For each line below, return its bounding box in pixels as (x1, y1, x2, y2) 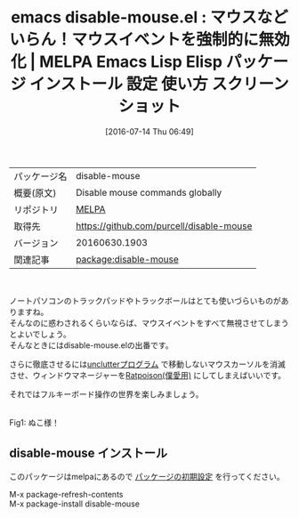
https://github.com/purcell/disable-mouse (75, 219, 253, 231)
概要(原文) (13, 187, 57, 199)
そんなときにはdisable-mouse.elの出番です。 (9, 339, 174, 351)
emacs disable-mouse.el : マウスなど (10, 7, 289, 28)
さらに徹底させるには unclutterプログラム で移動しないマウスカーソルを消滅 (9, 359, 287, 369)
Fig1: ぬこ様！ (9, 417, 60, 427)
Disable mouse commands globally (75, 186, 222, 198)
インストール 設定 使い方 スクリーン (29, 74, 289, 94)
